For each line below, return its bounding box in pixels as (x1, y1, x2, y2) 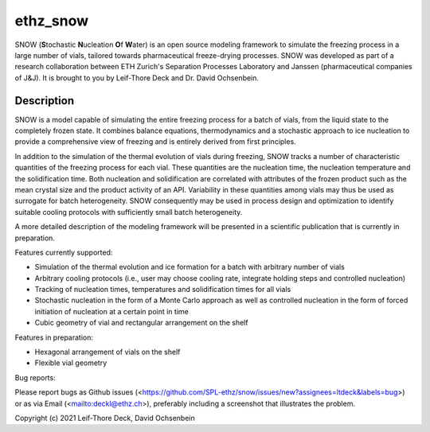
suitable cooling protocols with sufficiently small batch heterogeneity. (14, 207, 243, 216)
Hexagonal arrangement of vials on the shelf (34, 347, 181, 357)
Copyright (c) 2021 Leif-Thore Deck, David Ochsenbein (14, 414, 195, 422)
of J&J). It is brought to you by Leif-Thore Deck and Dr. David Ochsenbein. (14, 72, 259, 83)
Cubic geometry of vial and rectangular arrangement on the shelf (34, 318, 248, 328)
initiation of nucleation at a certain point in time (34, 306, 189, 316)
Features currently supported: (14, 247, 113, 257)
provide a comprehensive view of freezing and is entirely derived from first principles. (14, 137, 296, 146)
